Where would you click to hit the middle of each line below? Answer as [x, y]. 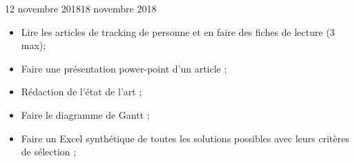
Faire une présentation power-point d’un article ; [124, 68]
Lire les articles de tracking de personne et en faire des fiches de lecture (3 [178, 31]
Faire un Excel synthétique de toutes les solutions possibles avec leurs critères [185, 138]
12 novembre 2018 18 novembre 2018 [81, 8]
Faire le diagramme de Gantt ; [85, 114]
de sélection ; [49, 152]
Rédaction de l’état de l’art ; [81, 92]
